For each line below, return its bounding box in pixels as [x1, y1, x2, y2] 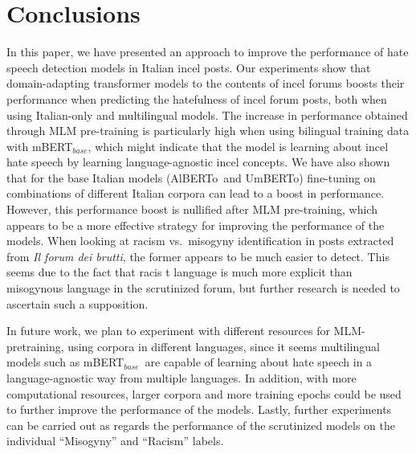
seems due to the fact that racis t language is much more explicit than [6, 264, 353, 280]
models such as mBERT [6, 354, 124, 370]
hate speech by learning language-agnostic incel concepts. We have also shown [6, 153, 390, 170]
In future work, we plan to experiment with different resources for [6, 322, 330, 339]
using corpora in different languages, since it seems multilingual [67, 337, 380, 354]
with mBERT [6, 137, 73, 154]
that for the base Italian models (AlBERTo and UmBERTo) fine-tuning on [6, 169, 376, 186]
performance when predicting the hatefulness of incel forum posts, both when [6, 90, 387, 107]
